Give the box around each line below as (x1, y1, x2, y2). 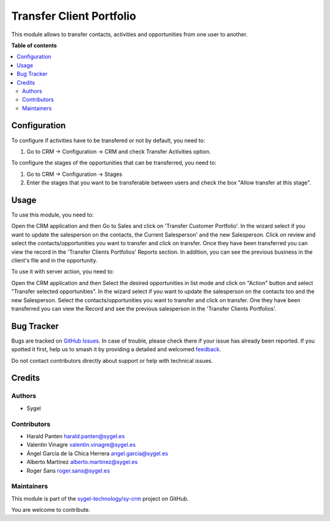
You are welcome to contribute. (11, 506, 90, 514)
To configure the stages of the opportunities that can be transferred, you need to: (11, 159, 217, 167)
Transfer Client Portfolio (11, 9, 137, 23)
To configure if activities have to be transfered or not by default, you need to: (11, 137, 205, 144)
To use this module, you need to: (11, 211, 94, 219)
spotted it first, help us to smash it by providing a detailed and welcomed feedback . (11, 346, 221, 353)
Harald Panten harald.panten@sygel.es (26, 432, 125, 439)
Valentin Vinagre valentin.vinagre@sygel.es (26, 441, 136, 449)
